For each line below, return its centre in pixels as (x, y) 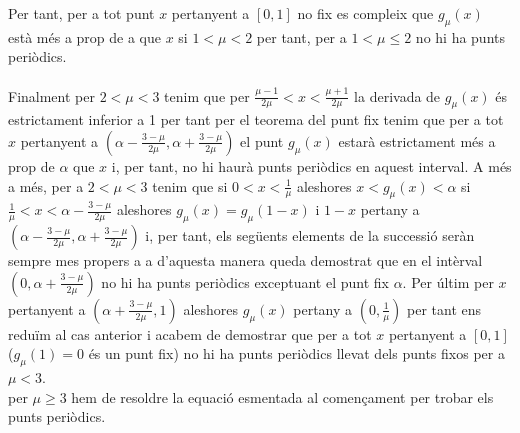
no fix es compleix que (365, 13)
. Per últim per (448, 281)
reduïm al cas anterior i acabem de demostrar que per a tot (190, 333)
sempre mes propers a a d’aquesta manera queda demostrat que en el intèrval (245, 260)
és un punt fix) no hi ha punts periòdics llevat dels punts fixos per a (296, 353)
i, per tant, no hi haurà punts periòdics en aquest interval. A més (311, 165)
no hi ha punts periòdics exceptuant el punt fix (245, 281)
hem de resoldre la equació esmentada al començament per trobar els (282, 396)
